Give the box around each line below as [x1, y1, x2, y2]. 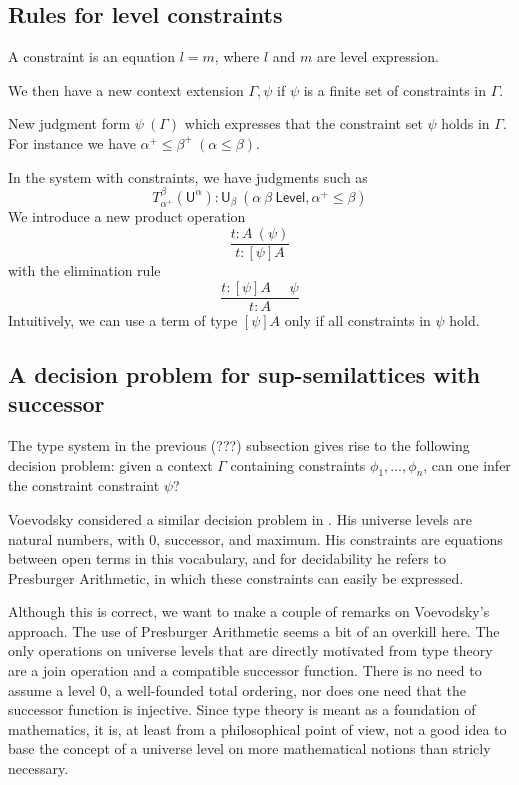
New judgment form [8, 113, 131, 134]
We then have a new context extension [8, 79, 244, 100]
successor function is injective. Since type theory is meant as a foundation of [8, 699, 476, 720]
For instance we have [8, 132, 136, 153]
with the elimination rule [8, 260, 161, 281]
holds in [441, 113, 490, 134]
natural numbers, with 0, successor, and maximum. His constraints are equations [8, 528, 503, 549]
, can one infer [423, 454, 511, 475]
